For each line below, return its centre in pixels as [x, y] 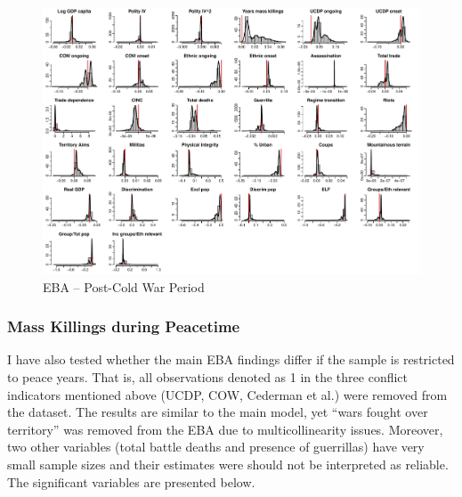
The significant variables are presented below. [131, 481]
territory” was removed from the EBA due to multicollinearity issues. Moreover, [225, 429]
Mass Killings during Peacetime [124, 326]
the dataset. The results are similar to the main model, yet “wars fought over [218, 412]
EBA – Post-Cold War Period [124, 286]
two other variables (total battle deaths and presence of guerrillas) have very [216, 447]
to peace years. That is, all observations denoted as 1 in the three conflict [208, 377]
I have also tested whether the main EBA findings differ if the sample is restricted [231, 359]
